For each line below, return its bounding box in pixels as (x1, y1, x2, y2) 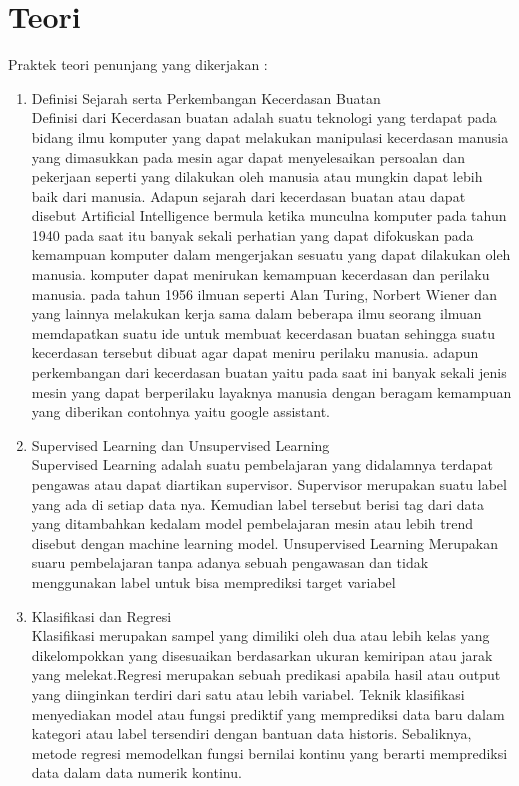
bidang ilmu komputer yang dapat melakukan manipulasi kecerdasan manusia (31, 126, 509, 147)
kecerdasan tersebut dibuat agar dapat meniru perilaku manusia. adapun (31, 342, 479, 363)
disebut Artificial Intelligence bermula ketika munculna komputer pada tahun (31, 205, 507, 226)
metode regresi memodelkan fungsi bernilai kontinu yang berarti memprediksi (31, 742, 508, 763)
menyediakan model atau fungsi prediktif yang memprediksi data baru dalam (31, 703, 505, 724)
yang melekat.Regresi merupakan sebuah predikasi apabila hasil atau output (31, 664, 501, 685)
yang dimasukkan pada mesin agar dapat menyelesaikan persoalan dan (31, 146, 466, 167)
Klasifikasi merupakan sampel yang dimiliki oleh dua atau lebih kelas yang (31, 625, 490, 646)
